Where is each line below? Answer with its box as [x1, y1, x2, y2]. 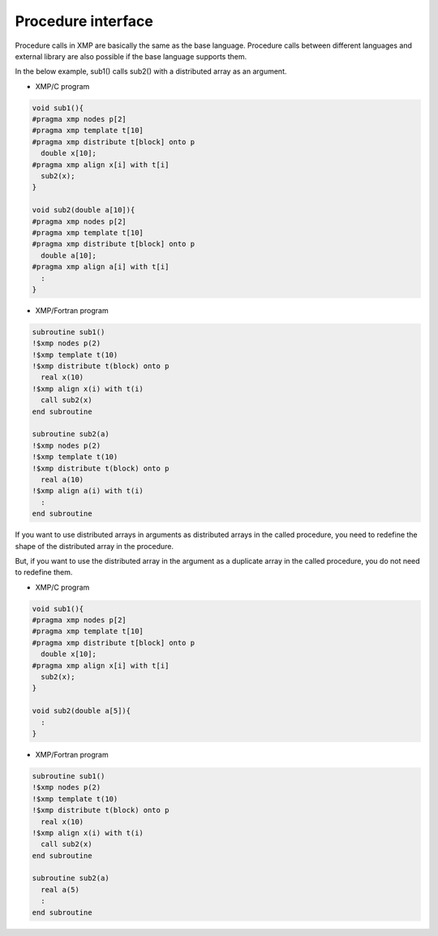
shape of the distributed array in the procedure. [15, 541, 174, 551]
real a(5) [41, 885, 80, 894]
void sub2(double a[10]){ [32, 205, 135, 215]
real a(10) [41, 475, 84, 484]
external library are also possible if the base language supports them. [15, 51, 247, 61]
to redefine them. [15, 568, 73, 577]
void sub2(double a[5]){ [32, 706, 131, 715]
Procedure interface [15, 12, 153, 30]
